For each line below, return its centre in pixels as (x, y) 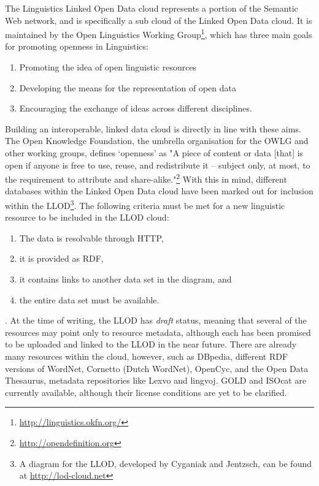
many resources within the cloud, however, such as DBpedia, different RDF (147, 356)
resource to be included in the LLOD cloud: (87, 217)
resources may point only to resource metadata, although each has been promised (158, 332)
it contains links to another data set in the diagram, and (125, 279)
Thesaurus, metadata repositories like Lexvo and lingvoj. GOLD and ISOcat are (156, 380)
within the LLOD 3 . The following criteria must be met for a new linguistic (145, 204)
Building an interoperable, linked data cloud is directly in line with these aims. (153, 128)
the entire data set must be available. (89, 299)
